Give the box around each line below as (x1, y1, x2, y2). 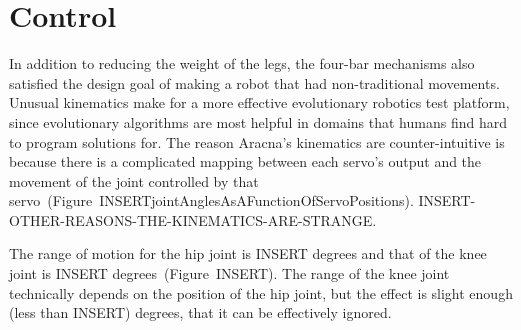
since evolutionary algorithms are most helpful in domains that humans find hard (9, 111, 507, 132)
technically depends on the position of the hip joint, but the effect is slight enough (9, 282, 513, 303)
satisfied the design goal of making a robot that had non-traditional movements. (9, 72, 500, 93)
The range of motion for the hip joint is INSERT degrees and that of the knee (9, 243, 487, 264)
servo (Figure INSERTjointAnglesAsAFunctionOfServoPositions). (9, 190, 414, 211)
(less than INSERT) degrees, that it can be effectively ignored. (9, 302, 392, 323)
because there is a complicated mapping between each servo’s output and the (9, 151, 482, 172)
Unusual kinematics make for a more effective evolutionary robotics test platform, (9, 92, 510, 113)
